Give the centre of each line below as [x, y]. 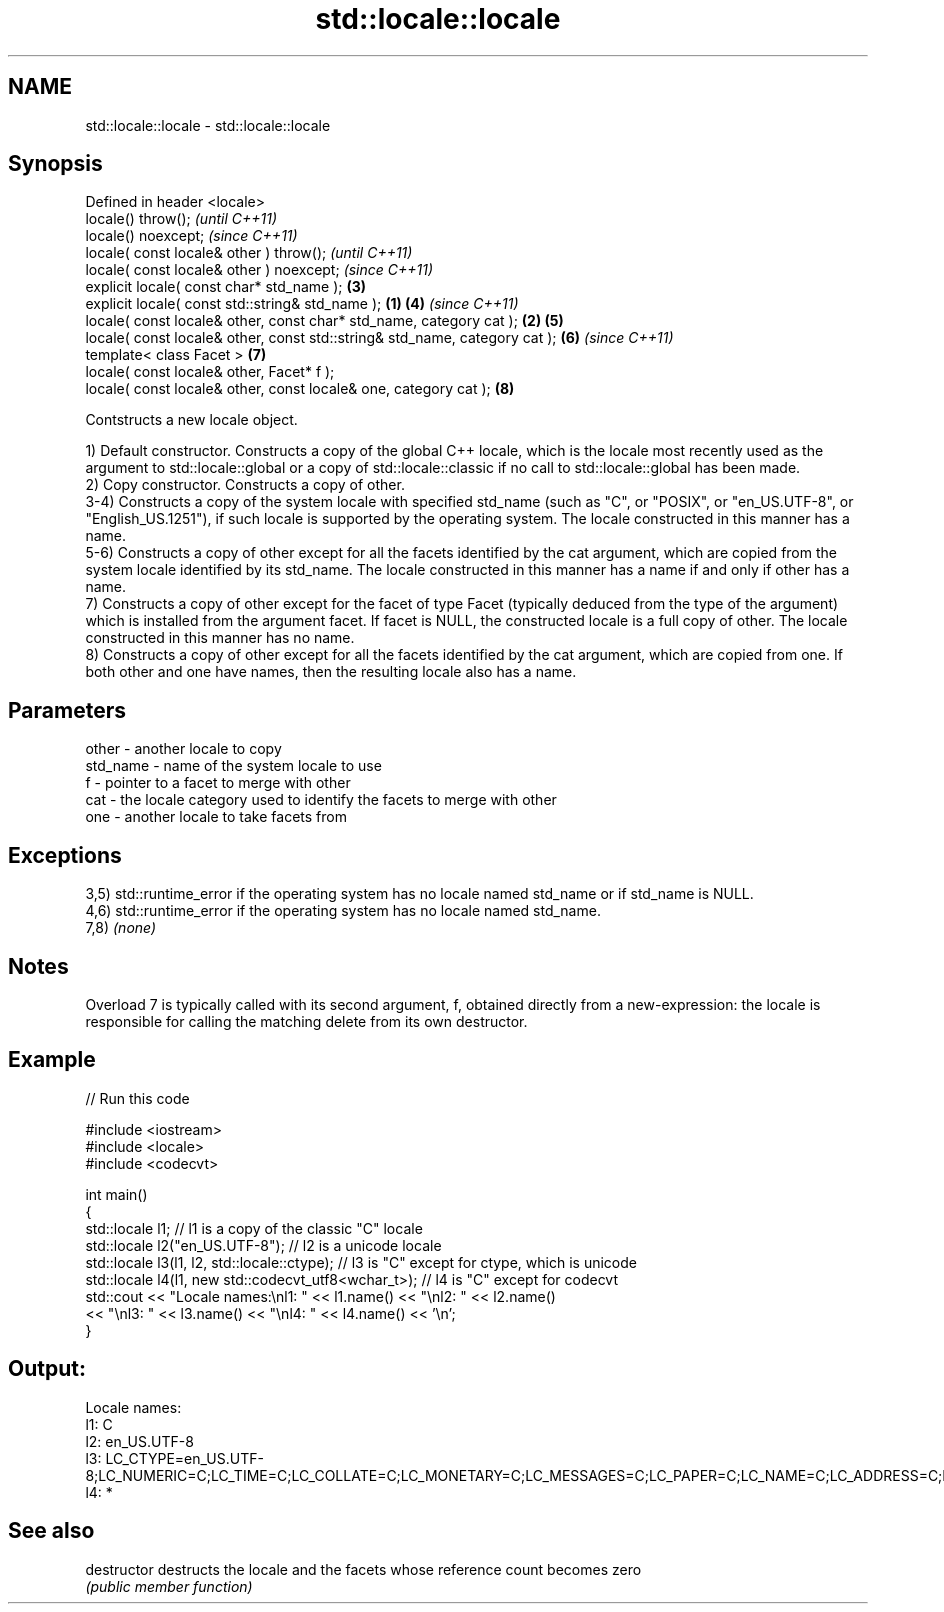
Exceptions [65, 855]
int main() [116, 1194]
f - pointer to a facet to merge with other [218, 783]
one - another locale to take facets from [216, 817]
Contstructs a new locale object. [191, 420]
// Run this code [137, 1098]
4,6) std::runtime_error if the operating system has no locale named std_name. [343, 911]
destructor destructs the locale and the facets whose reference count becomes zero [363, 1569]
